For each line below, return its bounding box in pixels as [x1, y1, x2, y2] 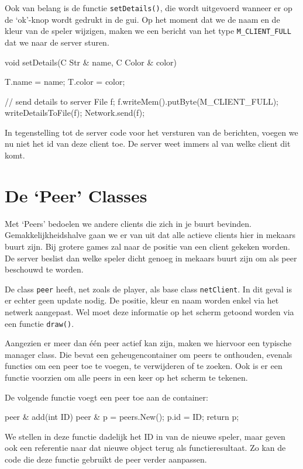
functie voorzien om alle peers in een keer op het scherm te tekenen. [5, 371, 248, 384]
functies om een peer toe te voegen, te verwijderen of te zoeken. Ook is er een [5, 360, 283, 372]
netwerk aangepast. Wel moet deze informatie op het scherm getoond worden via [5, 306, 294, 318]
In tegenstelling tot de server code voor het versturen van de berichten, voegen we [5, 126, 298, 138]
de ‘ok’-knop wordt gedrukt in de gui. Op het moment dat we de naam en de [5, 13, 280, 25]
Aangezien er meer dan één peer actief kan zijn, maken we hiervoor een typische [5, 337, 292, 349]
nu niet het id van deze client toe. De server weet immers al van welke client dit [5, 137, 291, 150]
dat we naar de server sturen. [5, 36, 109, 48]
